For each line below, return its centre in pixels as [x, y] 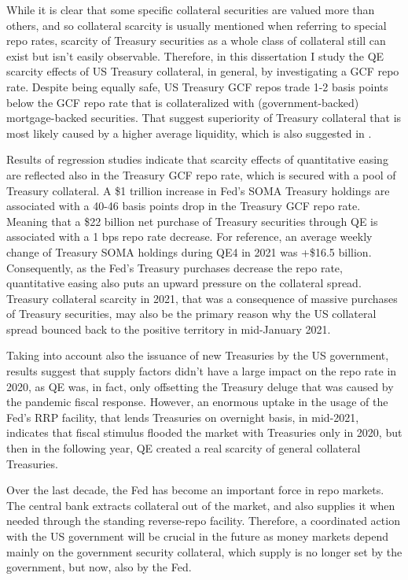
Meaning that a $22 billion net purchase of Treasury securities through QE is [192, 221]
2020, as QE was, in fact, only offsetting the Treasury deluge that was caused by [200, 386]
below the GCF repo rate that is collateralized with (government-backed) [183, 102]
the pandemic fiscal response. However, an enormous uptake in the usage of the [197, 402]
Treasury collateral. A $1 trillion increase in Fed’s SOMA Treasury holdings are [198, 190]
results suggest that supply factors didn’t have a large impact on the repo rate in [202, 371]
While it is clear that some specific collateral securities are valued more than [191, 9]
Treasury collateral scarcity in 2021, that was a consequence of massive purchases [202, 298]
